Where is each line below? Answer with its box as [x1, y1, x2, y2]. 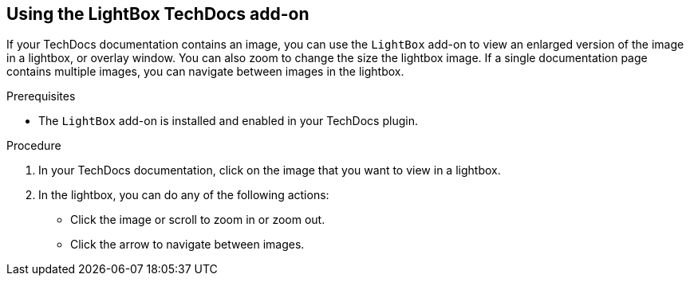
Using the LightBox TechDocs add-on [6, 4, 310, 24]
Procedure [6, 139, 61, 153]
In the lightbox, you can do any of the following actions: [38, 188, 329, 202]
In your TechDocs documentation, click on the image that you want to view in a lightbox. [38, 163, 501, 178]
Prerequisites [6, 89, 76, 104]
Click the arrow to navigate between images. [70, 237, 305, 252]
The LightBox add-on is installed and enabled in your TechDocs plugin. [38, 114, 418, 128]
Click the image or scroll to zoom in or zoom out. [70, 213, 325, 227]
